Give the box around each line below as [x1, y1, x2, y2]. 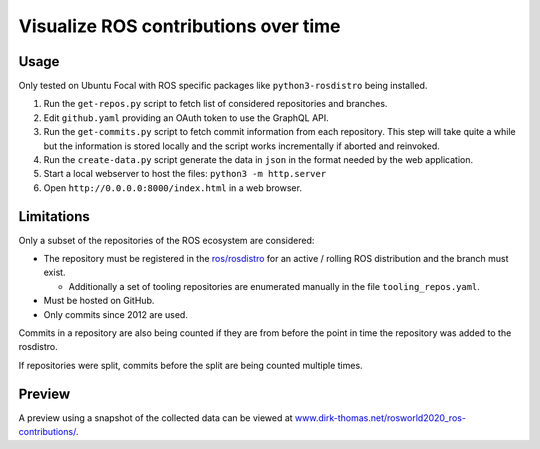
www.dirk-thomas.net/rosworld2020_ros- [295, 411, 467, 424]
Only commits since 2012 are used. [43, 308, 189, 320]
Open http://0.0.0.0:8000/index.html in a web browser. [43, 181, 302, 194]
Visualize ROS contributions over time [18, 15, 341, 37]
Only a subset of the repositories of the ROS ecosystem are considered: [18, 234, 315, 246]
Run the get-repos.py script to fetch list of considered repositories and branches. [43, 98, 388, 110]
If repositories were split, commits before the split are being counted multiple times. [18, 359, 364, 371]
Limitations [18, 208, 90, 225]
